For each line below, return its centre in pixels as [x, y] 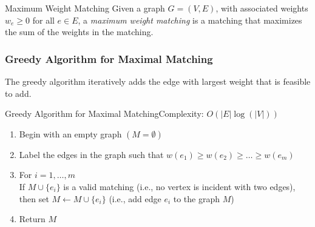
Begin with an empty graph [70, 133]
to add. [18, 93]
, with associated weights [262, 8]
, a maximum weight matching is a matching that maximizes [190, 20]
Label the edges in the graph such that [91, 154]
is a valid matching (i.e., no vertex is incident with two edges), [179, 186]
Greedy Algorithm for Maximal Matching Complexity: [104, 113]
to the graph [197, 198]
